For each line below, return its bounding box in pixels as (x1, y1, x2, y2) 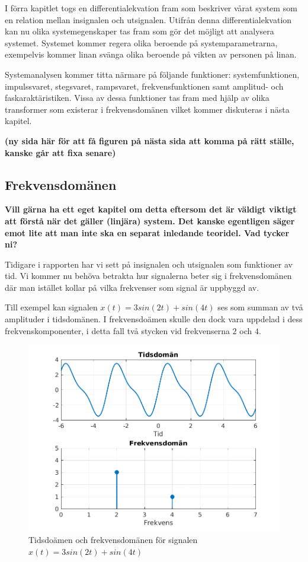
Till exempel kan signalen (5, 301, 98, 313)
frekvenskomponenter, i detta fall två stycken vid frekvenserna (5, 324, 230, 336)
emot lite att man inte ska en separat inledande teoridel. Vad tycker (5, 226, 290, 239)
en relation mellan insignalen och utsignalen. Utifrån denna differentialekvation (5, 13, 292, 26)
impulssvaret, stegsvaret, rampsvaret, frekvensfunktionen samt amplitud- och (5, 80, 284, 92)
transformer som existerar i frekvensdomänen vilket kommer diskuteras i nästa (5, 103, 290, 115)
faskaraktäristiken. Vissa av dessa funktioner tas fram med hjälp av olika (5, 91, 269, 104)
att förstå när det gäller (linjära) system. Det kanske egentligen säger (5, 214, 295, 227)
